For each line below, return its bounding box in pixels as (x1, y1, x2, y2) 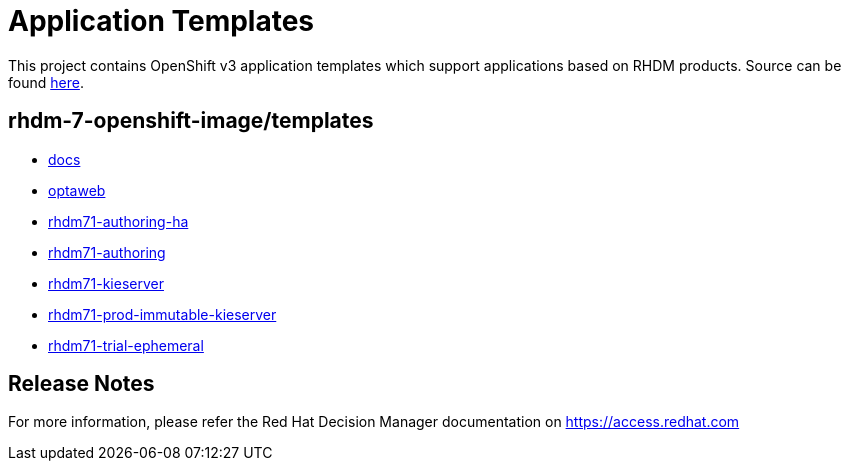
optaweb (48, 181, 106, 199)
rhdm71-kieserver (48, 274, 164, 292)
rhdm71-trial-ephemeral (48, 336, 204, 354)
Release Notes (8, 371, 155, 397)
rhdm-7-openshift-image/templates (8, 108, 374, 134)
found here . (8, 73, 84, 91)
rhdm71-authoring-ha (48, 212, 189, 230)
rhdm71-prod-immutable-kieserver (48, 305, 277, 323)
